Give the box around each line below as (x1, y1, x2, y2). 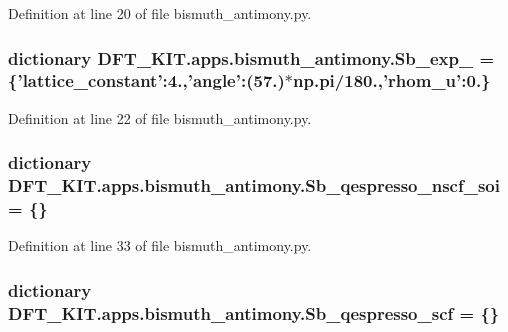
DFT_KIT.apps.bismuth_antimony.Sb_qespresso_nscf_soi (8, 173, 500, 198)
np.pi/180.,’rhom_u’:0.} (293, 68, 491, 93)
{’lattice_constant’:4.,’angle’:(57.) (8, 68, 285, 93)
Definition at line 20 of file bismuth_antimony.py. (8, 3, 312, 23)
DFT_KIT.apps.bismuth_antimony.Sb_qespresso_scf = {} (8, 300, 500, 325)
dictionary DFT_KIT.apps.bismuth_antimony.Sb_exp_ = (8, 45, 495, 70)
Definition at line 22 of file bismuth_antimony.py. (8, 107, 312, 128)
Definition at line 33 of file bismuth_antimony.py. (8, 235, 312, 256)
